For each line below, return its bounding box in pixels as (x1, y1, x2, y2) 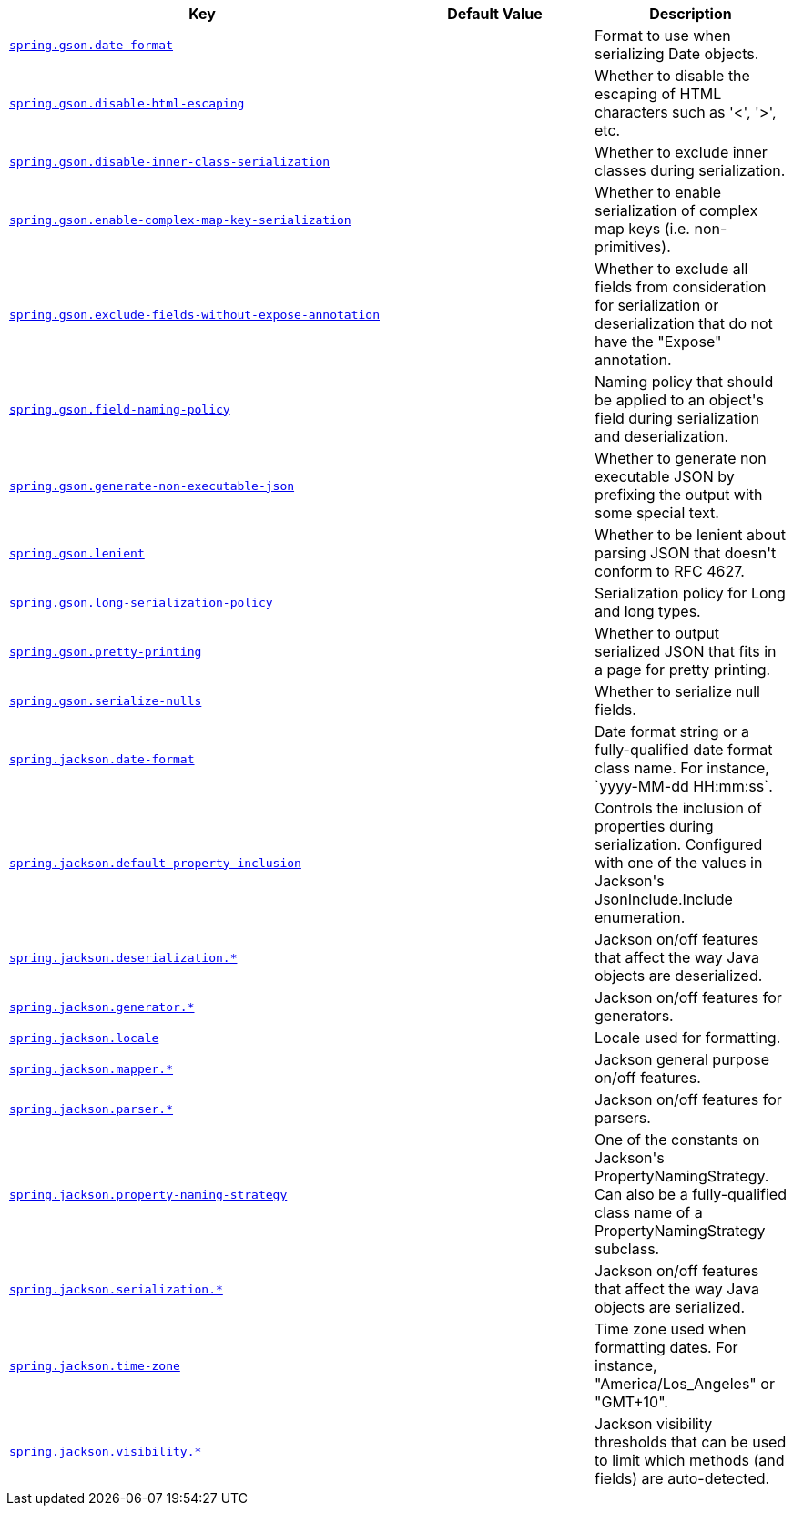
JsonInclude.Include (595, 890, 733, 908)
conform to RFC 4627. (595, 562, 745, 580)
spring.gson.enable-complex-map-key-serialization (9, 212, 351, 227)
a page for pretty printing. (595, 660, 771, 679)
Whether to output (595, 624, 720, 642)
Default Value (447, 5, 543, 23)
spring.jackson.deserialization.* (9, 950, 238, 965)
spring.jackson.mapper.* (9, 1061, 174, 1076)
